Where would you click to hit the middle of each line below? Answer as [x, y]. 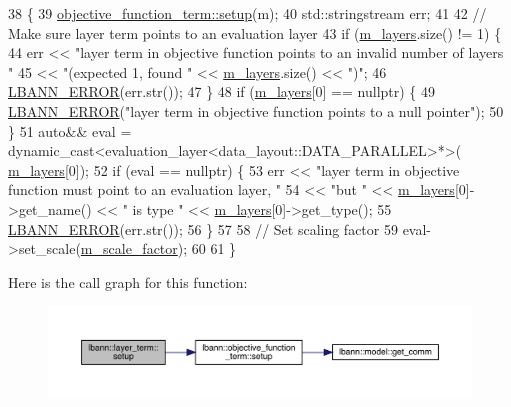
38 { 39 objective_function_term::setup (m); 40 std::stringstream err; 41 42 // [247, 13]
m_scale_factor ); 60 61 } [158, 248]
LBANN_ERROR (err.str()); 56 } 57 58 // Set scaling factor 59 [203, 228]
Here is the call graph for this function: [128, 281]
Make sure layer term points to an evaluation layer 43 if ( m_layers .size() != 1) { [255, 32]
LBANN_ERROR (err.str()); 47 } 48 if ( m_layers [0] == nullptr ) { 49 [222, 91]
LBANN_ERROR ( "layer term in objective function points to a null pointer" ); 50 [256, 110]
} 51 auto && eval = [70, 130]
